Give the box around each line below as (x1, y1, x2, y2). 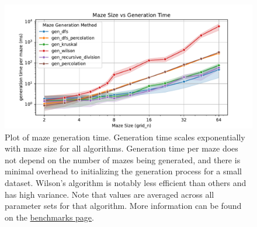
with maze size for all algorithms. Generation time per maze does (5, 142, 238, 154)
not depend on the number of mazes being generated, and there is (5, 153, 241, 166)
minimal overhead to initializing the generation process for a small (5, 165, 242, 177)
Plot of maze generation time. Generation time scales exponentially (5, 130, 245, 143)
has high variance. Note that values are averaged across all (5, 188, 214, 200)
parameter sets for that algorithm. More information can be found (5, 200, 242, 212)
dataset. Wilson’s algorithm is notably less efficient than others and (5, 176, 246, 188)
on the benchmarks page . (5, 211, 94, 223)
